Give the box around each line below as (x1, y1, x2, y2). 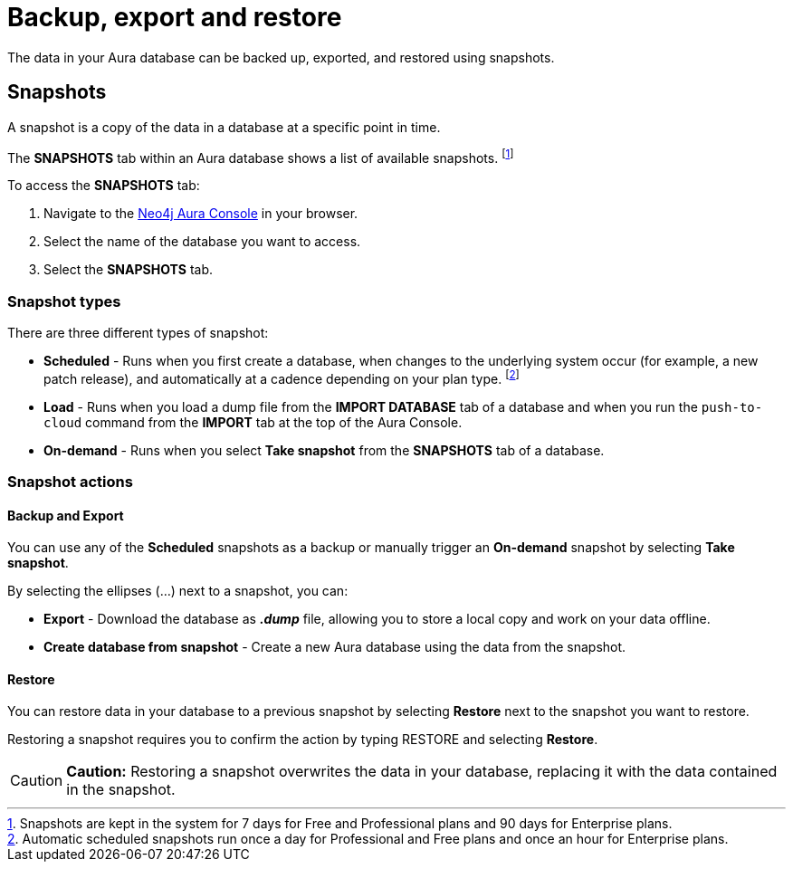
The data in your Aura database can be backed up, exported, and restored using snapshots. (7, 49, 555, 65)
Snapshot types (7, 291, 121, 310)
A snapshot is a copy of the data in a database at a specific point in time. (7, 119, 441, 135)
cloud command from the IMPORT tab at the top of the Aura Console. (43, 414, 463, 430)
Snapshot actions (7, 473, 133, 492)
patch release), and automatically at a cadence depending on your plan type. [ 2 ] (43, 368, 520, 387)
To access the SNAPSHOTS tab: (7, 177, 200, 194)
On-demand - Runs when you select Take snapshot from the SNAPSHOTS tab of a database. (43, 442, 605, 458)
